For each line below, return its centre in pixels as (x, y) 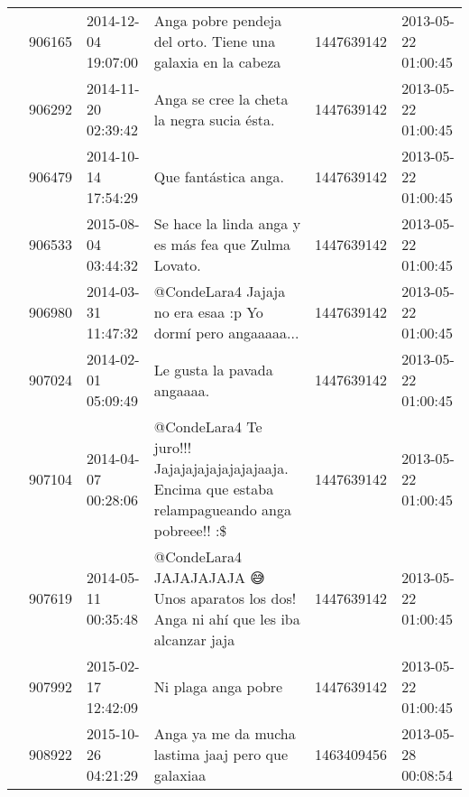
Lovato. (177, 265)
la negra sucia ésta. (214, 119)
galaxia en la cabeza (217, 62)
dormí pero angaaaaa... (226, 333)
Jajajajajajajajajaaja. (221, 468)
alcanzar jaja (194, 639)
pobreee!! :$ (190, 530)
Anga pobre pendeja (218, 20)
